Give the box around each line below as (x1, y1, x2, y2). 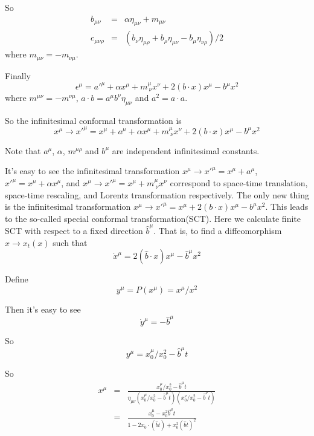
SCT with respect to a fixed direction (5, 224, 143, 237)
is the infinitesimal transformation (5, 200, 131, 213)
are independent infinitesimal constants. (112, 144, 260, 157)
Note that (5, 144, 41, 157)
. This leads (265, 200, 309, 213)
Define (5, 273, 28, 285)
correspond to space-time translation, (170, 177, 308, 189)
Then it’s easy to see (5, 303, 81, 316)
